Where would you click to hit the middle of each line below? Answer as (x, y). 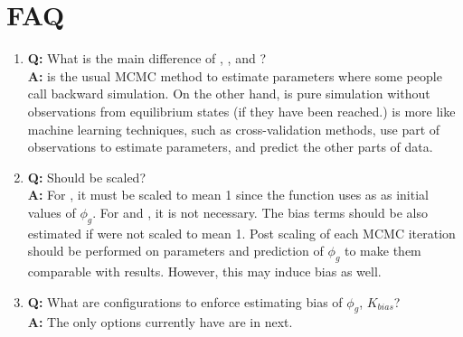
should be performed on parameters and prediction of (175, 251)
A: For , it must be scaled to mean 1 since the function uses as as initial (228, 195)
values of (52, 212)
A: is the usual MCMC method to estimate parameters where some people (235, 75)
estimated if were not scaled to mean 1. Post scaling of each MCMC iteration (241, 233)
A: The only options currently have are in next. (160, 322)
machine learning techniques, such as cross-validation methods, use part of (234, 129)
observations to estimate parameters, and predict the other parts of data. (230, 147)
